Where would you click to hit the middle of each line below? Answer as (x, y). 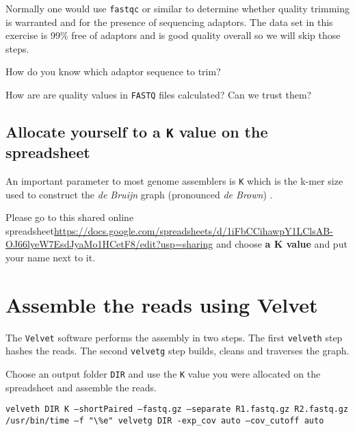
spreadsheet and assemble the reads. (81, 387)
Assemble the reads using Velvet (162, 304)
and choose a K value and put (281, 244)
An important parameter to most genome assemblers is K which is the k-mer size (174, 180)
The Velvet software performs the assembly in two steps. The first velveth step (174, 337)
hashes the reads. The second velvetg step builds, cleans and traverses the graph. (177, 351)
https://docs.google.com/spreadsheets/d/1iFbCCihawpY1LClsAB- (193, 230)
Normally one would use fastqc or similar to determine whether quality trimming (178, 8)
